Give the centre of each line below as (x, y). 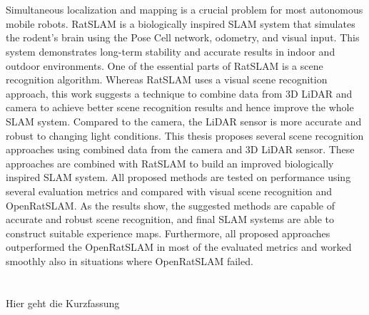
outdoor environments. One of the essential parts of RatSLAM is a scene (165, 65)
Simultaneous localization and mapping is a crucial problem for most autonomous (184, 10)
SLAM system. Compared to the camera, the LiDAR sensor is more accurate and (184, 121)
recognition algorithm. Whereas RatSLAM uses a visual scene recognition (167, 79)
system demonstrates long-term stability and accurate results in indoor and (171, 51)
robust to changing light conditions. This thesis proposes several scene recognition (185, 135)
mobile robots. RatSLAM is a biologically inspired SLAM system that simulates (181, 23)
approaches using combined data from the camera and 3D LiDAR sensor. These (180, 149)
